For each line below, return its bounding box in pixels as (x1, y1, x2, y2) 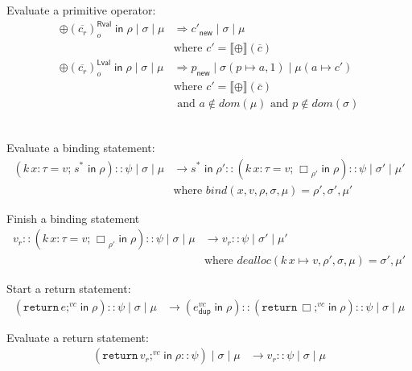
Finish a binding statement (6, 209, 140, 226)
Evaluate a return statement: (6, 328, 149, 345)
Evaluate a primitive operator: (6, 2, 156, 18)
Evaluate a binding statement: (6, 138, 155, 155)
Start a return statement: (6, 280, 131, 297)
